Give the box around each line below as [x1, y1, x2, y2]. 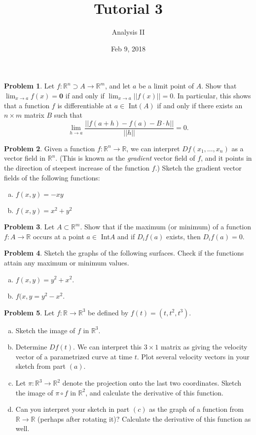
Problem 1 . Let [4, 81, 55, 91]
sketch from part [15, 361, 66, 371]
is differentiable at [57, 100, 112, 110]
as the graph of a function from [149, 404, 244, 414]
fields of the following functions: [4, 172, 100, 182]
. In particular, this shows [173, 90, 251, 100]
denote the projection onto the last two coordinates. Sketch [62, 378, 242, 388]
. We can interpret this [73, 342, 142, 352]
